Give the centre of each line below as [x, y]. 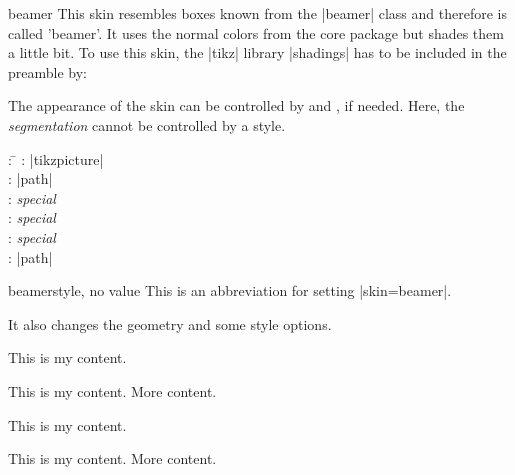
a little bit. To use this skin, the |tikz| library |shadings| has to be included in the [257, 52]
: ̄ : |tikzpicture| [56, 158]
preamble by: [47, 71]
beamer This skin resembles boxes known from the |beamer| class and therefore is [257, 13]
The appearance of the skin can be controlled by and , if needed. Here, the [236, 105]
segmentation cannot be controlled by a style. [147, 124]
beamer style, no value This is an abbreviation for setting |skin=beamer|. [230, 290]
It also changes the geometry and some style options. [170, 323]
